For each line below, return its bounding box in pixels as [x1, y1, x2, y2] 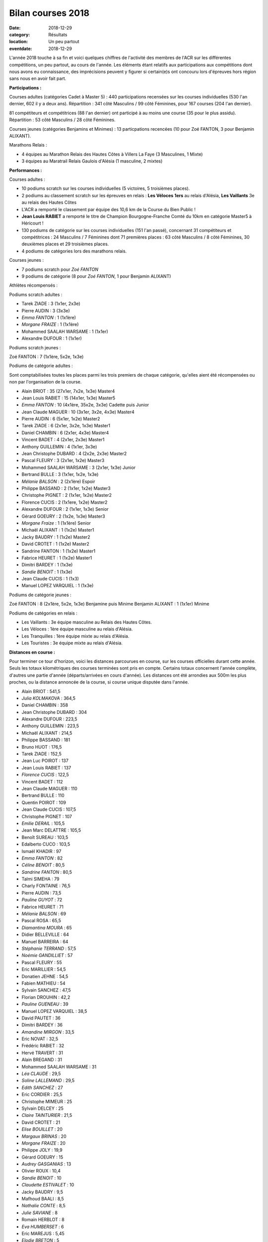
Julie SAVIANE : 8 [21, 1210, 58, 1216]
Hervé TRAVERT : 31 [21, 1050, 63, 1056]
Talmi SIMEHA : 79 [21, 876, 60, 882]
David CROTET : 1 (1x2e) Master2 [21, 541, 89, 547]
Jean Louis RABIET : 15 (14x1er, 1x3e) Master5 [21, 395, 116, 401]
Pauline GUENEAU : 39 [21, 1001, 69, 1007]
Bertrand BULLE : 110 [21, 792, 65, 798]
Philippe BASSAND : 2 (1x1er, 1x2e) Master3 [21, 485, 111, 491]
